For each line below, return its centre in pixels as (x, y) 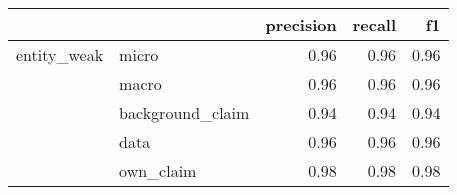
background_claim (184, 112)
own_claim (158, 170)
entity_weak (60, 54)
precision (301, 24)
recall (374, 24)
